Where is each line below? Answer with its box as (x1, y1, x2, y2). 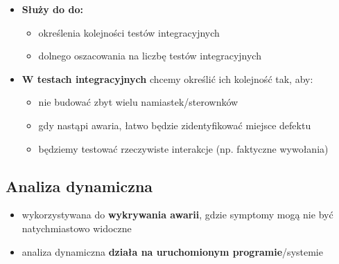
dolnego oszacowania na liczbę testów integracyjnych (38, 48, 261, 63)
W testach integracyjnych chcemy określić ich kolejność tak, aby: (21, 71, 313, 86)
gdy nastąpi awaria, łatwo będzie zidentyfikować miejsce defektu (38, 117, 311, 132)
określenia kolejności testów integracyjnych (38, 25, 220, 39)
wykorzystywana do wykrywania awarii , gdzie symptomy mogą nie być (21, 207, 333, 222)
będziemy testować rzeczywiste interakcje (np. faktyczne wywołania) (38, 141, 329, 155)
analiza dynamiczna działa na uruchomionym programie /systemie (21, 244, 323, 258)
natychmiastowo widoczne (21, 220, 132, 235)
